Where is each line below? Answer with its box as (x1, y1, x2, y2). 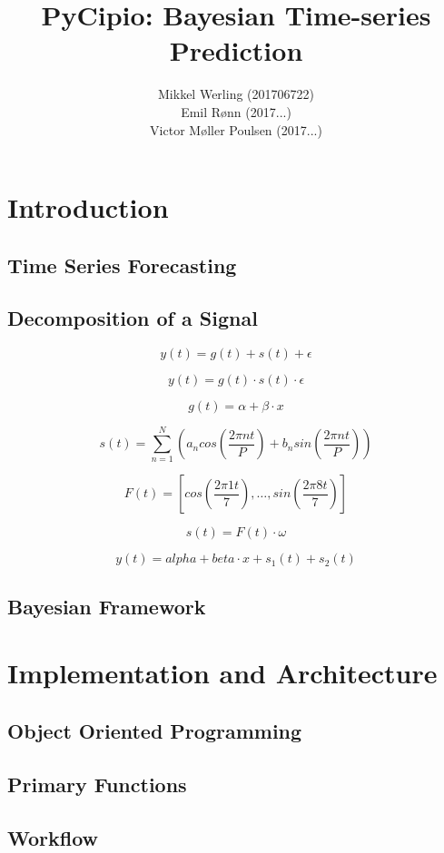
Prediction (169, 32, 303, 69)
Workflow (7, 823, 99, 851)
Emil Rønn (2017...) (181, 102, 291, 121)
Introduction (7, 189, 169, 226)
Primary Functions (7, 770, 187, 798)
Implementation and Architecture (7, 654, 438, 691)
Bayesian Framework (7, 592, 206, 620)
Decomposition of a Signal (7, 304, 258, 332)
